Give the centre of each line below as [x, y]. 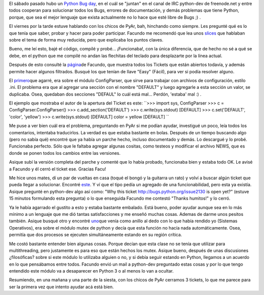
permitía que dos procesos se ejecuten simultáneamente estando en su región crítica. [96, 235]
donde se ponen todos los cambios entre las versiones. [65, 153]
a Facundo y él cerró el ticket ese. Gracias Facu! [57, 169]
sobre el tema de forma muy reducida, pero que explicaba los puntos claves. [86, 40]
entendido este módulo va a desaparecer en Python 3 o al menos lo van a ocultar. [91, 271]
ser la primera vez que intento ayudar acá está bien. [61, 287]
